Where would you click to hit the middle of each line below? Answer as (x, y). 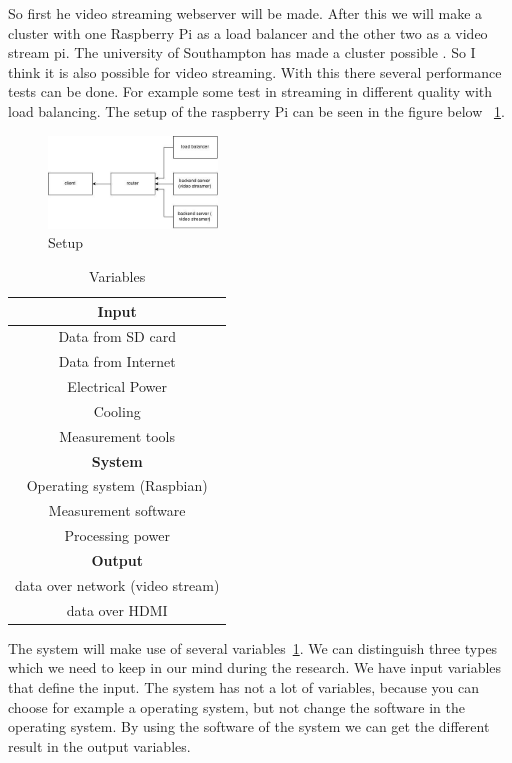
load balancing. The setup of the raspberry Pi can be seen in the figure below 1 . (256, 110)
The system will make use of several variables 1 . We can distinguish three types (253, 647)
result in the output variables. (99, 745)
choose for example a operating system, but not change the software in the (236, 706)
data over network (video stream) (117, 584)
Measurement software (117, 510)
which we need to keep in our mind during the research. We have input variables (255, 667)
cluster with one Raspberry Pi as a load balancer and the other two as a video (248, 32)
